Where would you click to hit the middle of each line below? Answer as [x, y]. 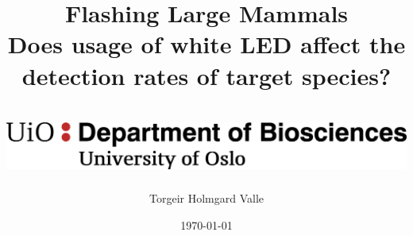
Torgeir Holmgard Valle [206, 198]
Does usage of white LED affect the [206, 44]
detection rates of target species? [206, 75]
